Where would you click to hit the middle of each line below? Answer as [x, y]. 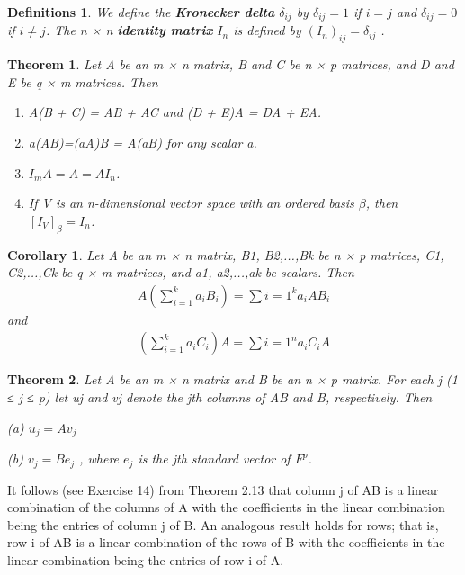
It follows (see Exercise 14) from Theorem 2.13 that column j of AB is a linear [223, 489]
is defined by [267, 30]
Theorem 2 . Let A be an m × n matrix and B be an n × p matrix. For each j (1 [232, 379]
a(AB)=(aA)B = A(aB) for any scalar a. [143, 143]
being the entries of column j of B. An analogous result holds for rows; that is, [223, 524]
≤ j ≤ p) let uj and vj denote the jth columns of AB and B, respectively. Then [220, 397]
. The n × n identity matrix [129, 30]
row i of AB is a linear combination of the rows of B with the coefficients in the [226, 542]
